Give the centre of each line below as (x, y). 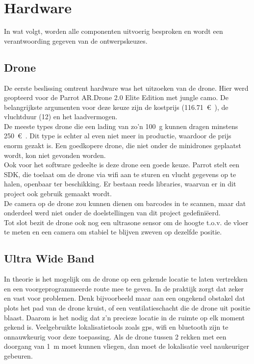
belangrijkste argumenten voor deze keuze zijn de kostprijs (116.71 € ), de (116, 107)
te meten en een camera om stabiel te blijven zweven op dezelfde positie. (113, 232)
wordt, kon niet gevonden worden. (55, 155)
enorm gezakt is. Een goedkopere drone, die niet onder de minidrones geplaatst (123, 145)
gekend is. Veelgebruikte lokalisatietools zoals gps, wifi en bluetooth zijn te (116, 327)
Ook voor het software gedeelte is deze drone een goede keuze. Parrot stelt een (122, 165)
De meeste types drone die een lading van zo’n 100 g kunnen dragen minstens (121, 126)
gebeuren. (18, 355)
